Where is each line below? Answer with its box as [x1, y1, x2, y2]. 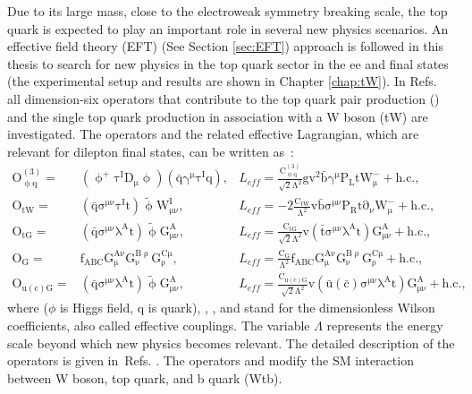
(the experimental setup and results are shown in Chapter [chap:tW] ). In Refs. [7, 72, 437, 90]
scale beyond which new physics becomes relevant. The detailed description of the [7, 333, 455, 352]
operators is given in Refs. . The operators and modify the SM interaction [7, 351, 414, 370]
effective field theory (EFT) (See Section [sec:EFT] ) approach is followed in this [7, 37, 443, 56]
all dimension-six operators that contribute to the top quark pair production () [7, 89, 440, 107]
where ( [7, 298, 48, 317]
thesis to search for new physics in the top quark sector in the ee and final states [7, 54, 449, 73]
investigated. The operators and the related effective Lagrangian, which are [7, 124, 419, 143]
